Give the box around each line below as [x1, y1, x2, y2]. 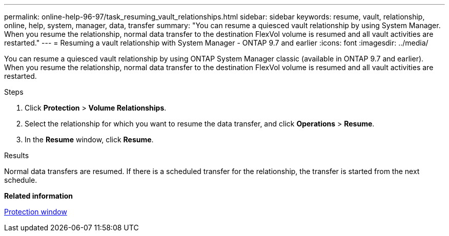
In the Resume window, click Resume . [25, 135, 154, 144]
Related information [4, 191, 73, 200]
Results [4, 151, 29, 160]
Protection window [4, 207, 67, 216]
